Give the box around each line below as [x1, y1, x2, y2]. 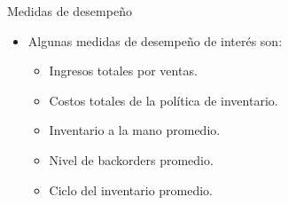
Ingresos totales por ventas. [49, 61, 198, 80]
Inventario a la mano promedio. [49, 121, 221, 139]
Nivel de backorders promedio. [49, 150, 214, 169]
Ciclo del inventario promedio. [49, 180, 214, 199]
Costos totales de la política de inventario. [49, 91, 278, 109]
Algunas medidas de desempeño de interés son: [27, 31, 283, 50]
